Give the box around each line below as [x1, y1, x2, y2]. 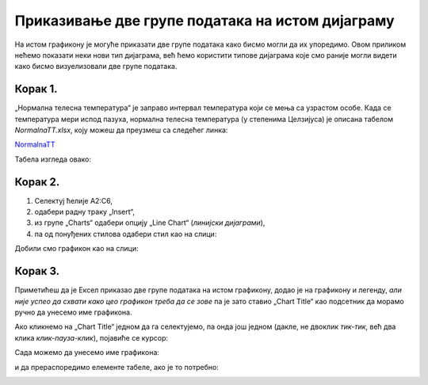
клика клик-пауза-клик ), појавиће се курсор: [14, 333, 169, 342]
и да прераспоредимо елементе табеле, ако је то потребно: [14, 362, 220, 372]
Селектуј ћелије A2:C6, [34, 196, 113, 205]
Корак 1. [14, 82, 59, 96]
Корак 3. [14, 265, 60, 278]
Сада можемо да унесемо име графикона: [14, 348, 160, 357]
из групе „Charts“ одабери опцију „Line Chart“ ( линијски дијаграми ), [34, 218, 266, 227]
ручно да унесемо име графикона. [14, 307, 132, 317]
